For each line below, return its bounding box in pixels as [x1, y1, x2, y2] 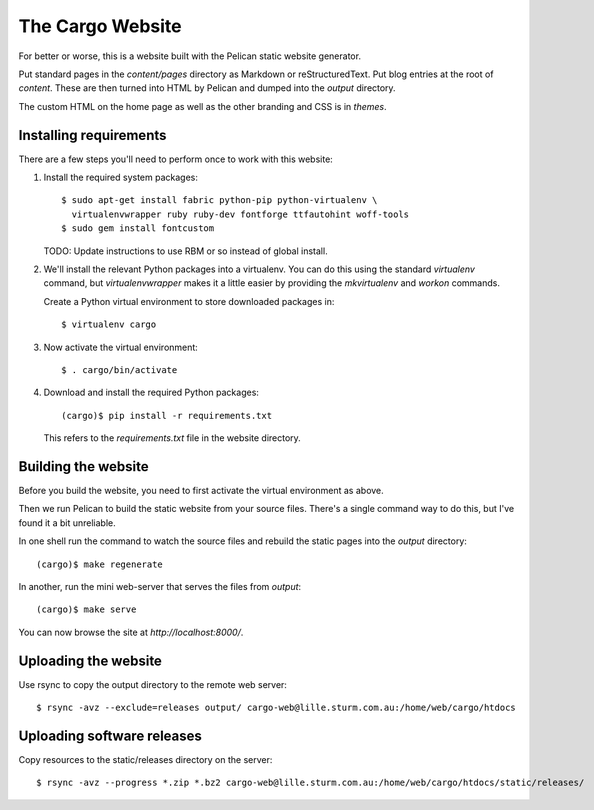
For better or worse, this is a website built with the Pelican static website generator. [18, 50, 362, 62]
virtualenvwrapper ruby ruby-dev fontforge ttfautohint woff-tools [71, 208, 410, 220]
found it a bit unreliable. [18, 516, 116, 529]
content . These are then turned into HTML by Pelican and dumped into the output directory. [18, 82, 396, 94]
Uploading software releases [18, 727, 202, 744]
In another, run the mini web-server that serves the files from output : [18, 580, 302, 592]
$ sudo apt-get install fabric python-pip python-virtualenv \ [61, 195, 378, 206]
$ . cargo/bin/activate [61, 364, 178, 375]
